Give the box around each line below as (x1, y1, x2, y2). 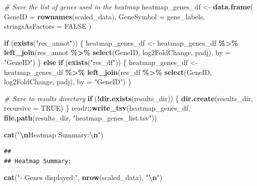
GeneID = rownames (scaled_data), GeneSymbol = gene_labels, (4, 11, 205, 21)
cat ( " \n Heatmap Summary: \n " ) (4, 129, 103, 139)
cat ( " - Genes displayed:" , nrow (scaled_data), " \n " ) (4, 172, 163, 183)
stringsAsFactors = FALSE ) (4, 21, 91, 31)
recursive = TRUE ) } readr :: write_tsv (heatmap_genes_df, (4, 103, 190, 113)
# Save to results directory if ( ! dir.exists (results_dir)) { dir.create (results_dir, (4, 93, 253, 103)
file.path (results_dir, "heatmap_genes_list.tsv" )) (4, 112, 157, 123)
